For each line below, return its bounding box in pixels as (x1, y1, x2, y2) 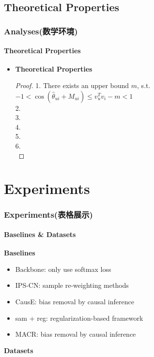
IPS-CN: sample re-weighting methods (15, 280, 129, 290)
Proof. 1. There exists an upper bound (15, 80, 129, 90)
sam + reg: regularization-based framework (15, 312, 143, 323)
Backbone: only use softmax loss (15, 264, 111, 274)
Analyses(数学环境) (4, 25, 78, 37)
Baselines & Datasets (4, 229, 76, 239)
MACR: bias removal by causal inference (15, 329, 136, 339)
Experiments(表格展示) (4, 208, 93, 221)
